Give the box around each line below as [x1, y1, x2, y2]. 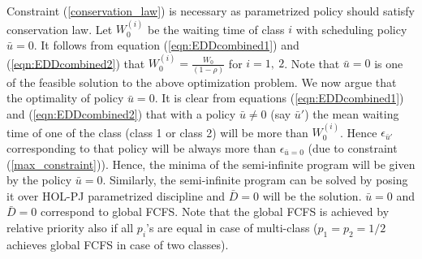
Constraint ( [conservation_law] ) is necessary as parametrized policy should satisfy [6, 2, 415, 19]
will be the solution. [262, 187, 362, 204]
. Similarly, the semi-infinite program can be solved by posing [102, 171, 408, 188]
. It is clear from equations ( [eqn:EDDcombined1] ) [154, 89, 404, 106]
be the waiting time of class [148, 20, 285, 37]
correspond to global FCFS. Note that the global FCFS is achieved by [40, 203, 390, 220]
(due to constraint [308, 139, 398, 156]
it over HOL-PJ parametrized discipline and [6, 187, 226, 204]
